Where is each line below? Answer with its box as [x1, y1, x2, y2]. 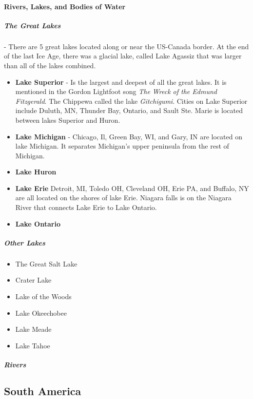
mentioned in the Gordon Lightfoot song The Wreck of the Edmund [15, 86, 217, 96]
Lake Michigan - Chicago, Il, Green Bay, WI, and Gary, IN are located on [15, 131, 242, 141]
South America [4, 383, 81, 398]
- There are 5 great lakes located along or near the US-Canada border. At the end [4, 41, 249, 51]
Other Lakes [4, 237, 45, 247]
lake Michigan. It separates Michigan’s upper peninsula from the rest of [15, 141, 229, 151]
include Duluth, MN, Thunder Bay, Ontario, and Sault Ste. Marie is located [15, 105, 243, 115]
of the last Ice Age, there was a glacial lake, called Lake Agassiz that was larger [4, 51, 242, 61]
